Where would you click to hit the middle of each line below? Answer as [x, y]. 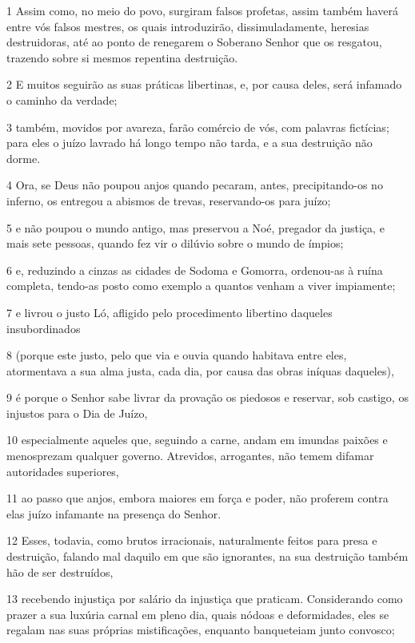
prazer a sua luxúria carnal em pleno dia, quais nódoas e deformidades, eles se [198, 614]
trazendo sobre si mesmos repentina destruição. [122, 57]
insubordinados [44, 328]
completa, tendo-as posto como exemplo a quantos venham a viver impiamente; [201, 286]
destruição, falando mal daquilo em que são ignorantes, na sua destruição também [207, 556]
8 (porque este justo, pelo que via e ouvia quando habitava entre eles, [177, 355]
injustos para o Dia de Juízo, [77, 413]
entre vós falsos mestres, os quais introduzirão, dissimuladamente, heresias [188, 26]
